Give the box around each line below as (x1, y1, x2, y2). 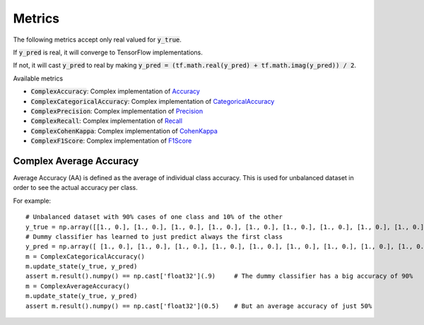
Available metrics (13, 74, 64, 83)
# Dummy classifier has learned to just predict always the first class (25, 232, 283, 240)
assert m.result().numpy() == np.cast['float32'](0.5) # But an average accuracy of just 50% (25, 302, 372, 310)
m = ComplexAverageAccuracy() (25, 282, 131, 290)
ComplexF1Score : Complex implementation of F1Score (30, 136, 192, 145)
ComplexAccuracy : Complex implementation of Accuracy (30, 87, 201, 95)
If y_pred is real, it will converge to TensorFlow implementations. (13, 48, 203, 57)
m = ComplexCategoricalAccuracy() (25, 252, 145, 261)
